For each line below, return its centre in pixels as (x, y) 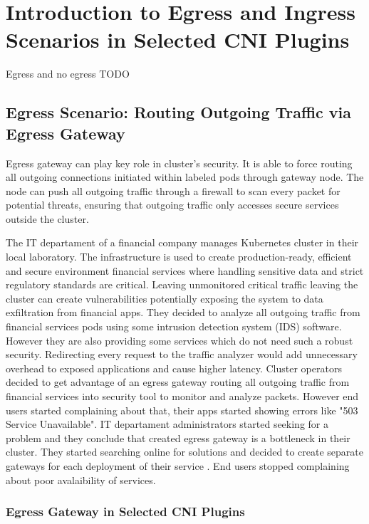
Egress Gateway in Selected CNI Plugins (125, 512)
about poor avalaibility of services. (81, 480)
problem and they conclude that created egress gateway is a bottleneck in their (178, 437)
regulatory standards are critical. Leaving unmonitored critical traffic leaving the (182, 284)
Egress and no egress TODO (68, 74)
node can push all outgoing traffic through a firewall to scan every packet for (173, 190)
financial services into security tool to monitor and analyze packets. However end (182, 396)
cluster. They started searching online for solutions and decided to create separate (184, 452)
